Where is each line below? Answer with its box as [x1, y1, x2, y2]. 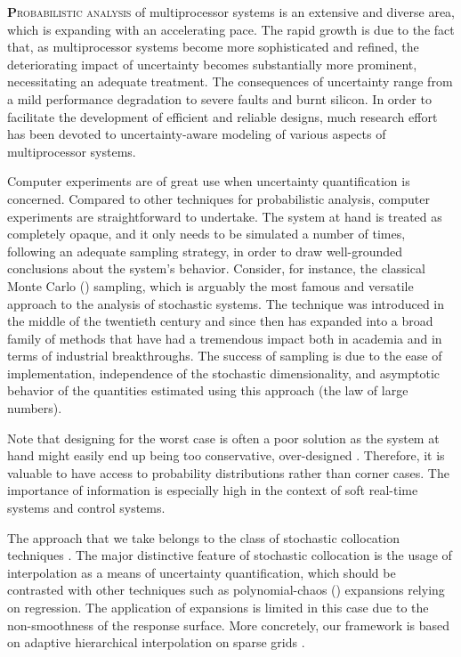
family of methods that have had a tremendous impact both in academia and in [7, 328, 442, 347]
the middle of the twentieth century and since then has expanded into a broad [7, 312, 433, 330]
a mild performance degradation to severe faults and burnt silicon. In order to [7, 89, 432, 108]
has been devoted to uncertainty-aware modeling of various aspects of [7, 125, 386, 143]
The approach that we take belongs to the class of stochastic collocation [7, 528, 400, 547]
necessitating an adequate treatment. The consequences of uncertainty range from [7, 72, 453, 91]
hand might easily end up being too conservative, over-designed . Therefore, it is [7, 446, 445, 465]
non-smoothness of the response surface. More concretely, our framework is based [7, 615, 450, 634]
